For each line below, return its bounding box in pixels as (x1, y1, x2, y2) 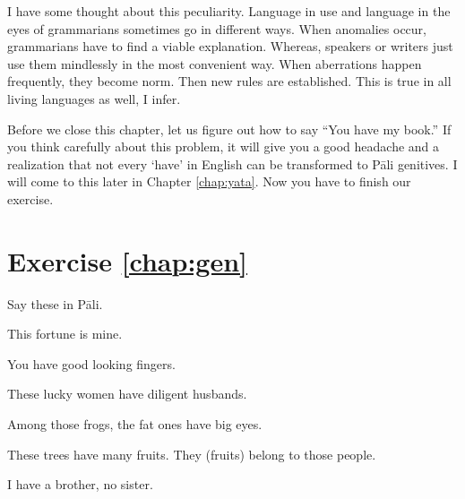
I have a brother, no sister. (7, 475, 153, 494)
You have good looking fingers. (7, 354, 176, 373)
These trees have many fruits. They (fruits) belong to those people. (7, 444, 376, 463)
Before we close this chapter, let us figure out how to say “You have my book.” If (7, 119, 452, 138)
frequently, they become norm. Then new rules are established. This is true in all (7, 72, 452, 90)
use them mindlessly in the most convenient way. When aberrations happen (7, 54, 422, 73)
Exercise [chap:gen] (7, 242, 248, 279)
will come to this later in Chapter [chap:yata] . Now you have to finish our (7, 172, 411, 191)
